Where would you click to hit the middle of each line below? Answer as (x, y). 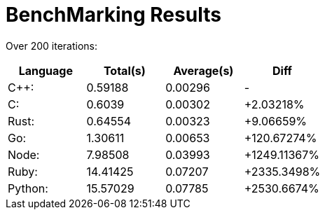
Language (46, 70)
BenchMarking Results (113, 15)
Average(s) (203, 70)
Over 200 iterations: (51, 46)
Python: (28, 188)
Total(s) (124, 70)
